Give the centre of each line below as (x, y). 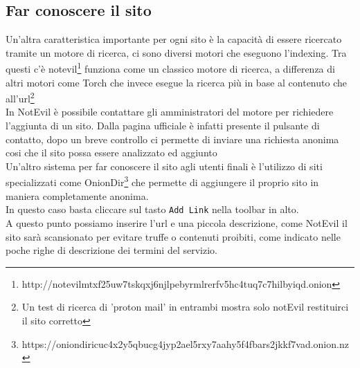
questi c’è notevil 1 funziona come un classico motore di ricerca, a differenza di (170, 68)
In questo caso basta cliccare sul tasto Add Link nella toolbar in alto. (152, 209)
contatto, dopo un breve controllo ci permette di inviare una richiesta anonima (172, 139)
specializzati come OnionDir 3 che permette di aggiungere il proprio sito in (162, 181)
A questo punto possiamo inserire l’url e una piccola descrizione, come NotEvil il (177, 222)
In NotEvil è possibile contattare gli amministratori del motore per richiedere (170, 112)
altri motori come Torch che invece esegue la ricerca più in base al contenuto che (176, 82)
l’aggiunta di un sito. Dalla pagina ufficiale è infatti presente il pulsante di (163, 126)
